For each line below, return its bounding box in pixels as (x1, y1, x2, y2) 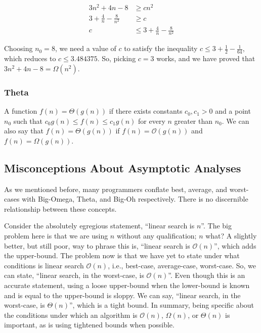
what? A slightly (205, 230, 257, 241)
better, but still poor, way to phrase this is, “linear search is (4, 240, 190, 251)
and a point (215, 106, 251, 116)
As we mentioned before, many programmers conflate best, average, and (4, 183, 227, 194)
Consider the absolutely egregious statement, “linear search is (4, 220, 195, 231)
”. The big (201, 220, 232, 231)
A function (4, 106, 37, 116)
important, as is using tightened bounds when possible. (4, 319, 175, 330)
